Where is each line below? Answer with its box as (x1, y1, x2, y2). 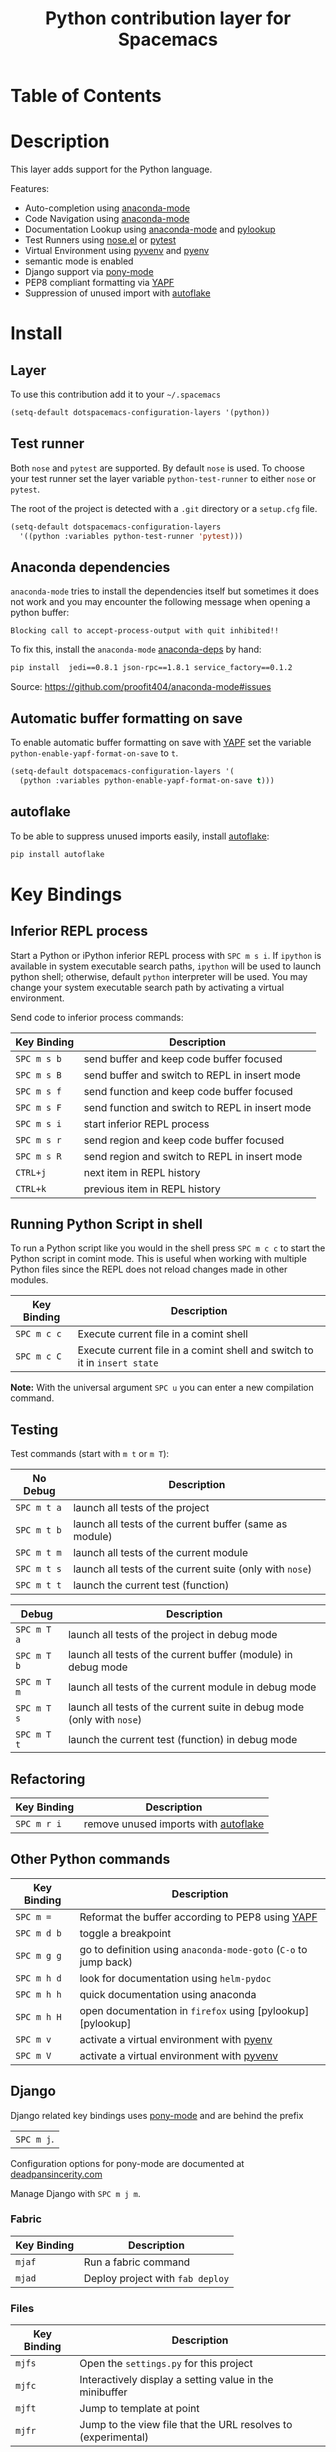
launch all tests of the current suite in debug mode (68, 1700, 305, 1714)
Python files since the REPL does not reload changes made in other (10, 1263, 288, 1276)
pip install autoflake (10, 849, 105, 859)
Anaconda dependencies (10, 558, 171, 576)
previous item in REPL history (83, 1182, 222, 1196)
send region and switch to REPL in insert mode (83, 1149, 303, 1163)
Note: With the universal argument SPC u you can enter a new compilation (10, 1382, 314, 1394)
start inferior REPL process (83, 1117, 210, 1131)
